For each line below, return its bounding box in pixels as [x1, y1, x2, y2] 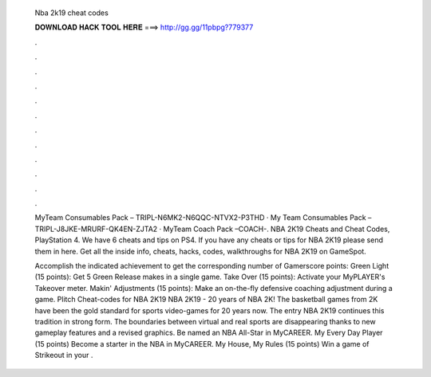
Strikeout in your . [34, 351, 93, 360]
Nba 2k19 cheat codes [34, 8, 109, 18]
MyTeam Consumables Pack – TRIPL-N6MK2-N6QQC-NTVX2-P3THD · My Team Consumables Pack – [34, 213, 372, 222]
